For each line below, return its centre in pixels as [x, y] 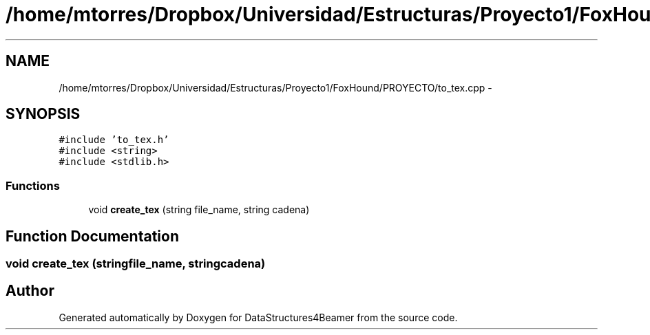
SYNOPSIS [43, 114]
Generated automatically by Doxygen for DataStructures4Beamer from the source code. [258, 317]
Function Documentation [92, 236]
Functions [33, 185]
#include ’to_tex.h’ [114, 140]
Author [30, 291]
